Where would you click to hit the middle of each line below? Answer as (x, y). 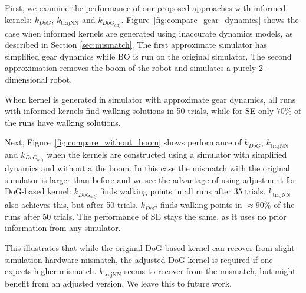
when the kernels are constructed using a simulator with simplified (167, 154)
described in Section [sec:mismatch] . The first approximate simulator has (136, 45)
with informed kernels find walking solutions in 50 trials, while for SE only (139, 111)
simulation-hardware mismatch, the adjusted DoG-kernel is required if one (139, 259)
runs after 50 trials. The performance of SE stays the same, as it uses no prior (146, 216)
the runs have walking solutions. (63, 122)
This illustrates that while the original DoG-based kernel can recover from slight (150, 248)
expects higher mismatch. (51, 271)
